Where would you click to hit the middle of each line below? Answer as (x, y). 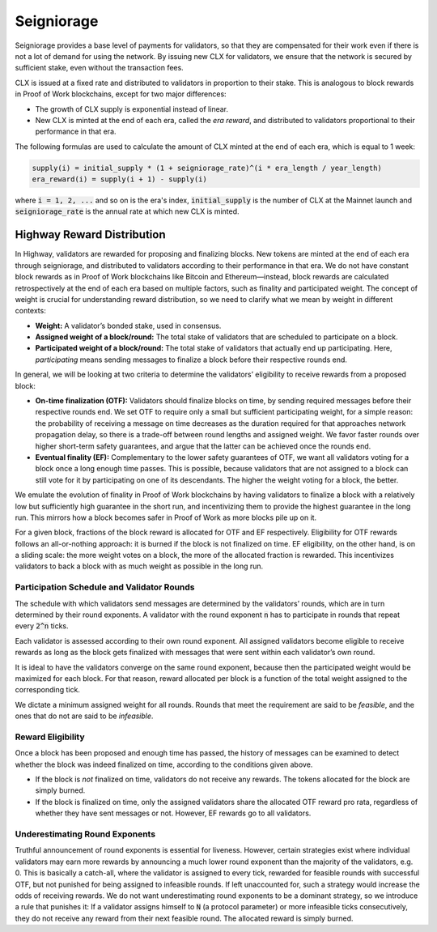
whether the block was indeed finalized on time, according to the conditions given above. (164, 764)
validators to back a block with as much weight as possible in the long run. (139, 566)
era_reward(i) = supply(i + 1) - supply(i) (120, 179)
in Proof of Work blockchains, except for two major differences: (121, 94)
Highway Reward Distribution (90, 235)
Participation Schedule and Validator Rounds (105, 587)
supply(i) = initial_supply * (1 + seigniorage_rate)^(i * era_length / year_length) (207, 168)
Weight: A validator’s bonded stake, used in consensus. (128, 326)
